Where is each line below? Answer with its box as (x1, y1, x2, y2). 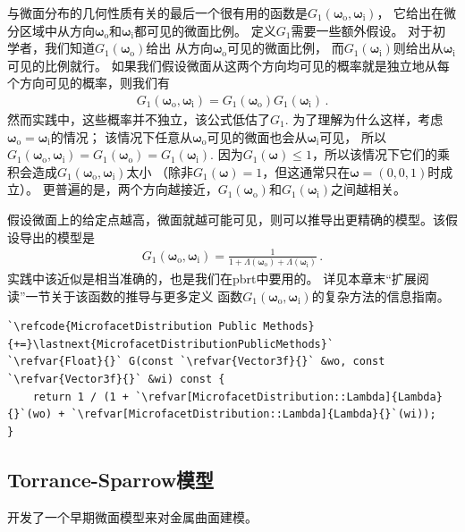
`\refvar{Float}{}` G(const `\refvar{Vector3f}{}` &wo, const (7, 355, 385, 368)
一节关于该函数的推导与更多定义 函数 (25, 286, 243, 305)
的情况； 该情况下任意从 (50, 127, 193, 146)
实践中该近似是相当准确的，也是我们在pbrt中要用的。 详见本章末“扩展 (7, 269, 417, 288)
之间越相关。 (331, 180, 407, 198)
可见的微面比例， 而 (227, 38, 344, 57)
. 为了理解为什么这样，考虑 (284, 110, 444, 128)
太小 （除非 (126, 162, 194, 181)
